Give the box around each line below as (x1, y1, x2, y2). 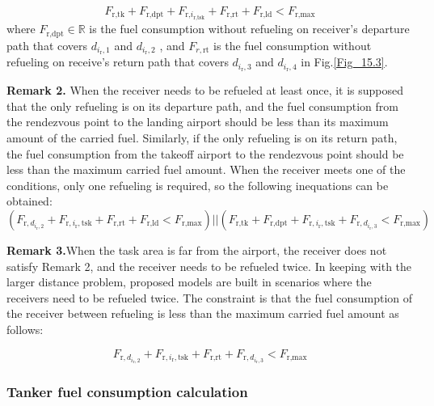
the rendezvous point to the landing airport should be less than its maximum (6, 113, 389, 130)
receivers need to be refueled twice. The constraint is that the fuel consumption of (6, 289, 413, 306)
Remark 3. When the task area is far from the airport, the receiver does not (6, 242, 387, 259)
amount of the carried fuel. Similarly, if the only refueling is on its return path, (6, 129, 398, 146)
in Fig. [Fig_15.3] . (301, 53, 388, 70)
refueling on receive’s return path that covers (6, 53, 229, 70)
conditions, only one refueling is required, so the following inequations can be (6, 176, 389, 193)
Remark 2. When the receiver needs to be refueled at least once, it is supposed (6, 82, 404, 99)
